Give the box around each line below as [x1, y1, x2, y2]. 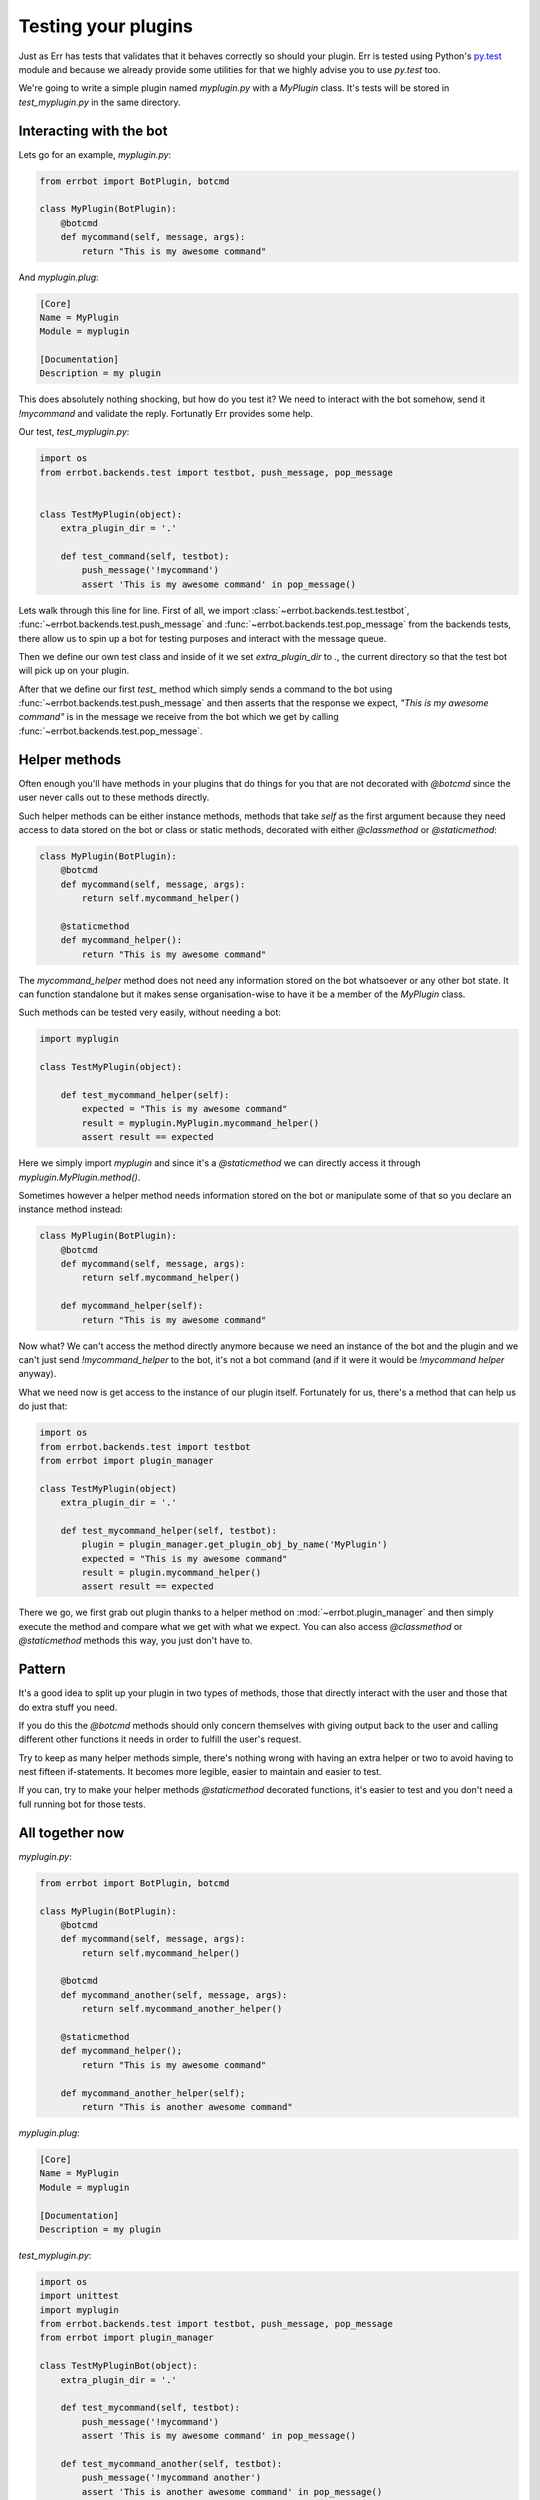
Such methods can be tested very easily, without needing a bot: [18, 1006, 282, 1019]
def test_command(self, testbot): [60, 550, 230, 562]
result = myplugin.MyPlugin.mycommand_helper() [81, 1117, 320, 1129]
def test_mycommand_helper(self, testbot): [60, 1525, 277, 1536]
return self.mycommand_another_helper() [81, 2003, 283, 2015]
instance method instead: [18, 1203, 124, 1215]
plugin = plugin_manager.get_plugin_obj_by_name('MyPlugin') [81, 1539, 388, 1550]
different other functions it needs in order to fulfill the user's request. [18, 1733, 302, 1745]
